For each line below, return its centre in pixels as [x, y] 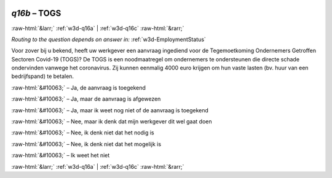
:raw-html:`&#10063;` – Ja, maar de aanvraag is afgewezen [86, 99]
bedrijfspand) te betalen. [42, 76]
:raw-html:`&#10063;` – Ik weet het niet [61, 155]
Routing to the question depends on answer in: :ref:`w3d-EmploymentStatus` [109, 39]
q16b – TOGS [36, 13]
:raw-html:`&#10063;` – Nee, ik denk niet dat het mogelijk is [86, 144]
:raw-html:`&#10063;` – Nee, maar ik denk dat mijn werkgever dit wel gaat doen [112, 122]
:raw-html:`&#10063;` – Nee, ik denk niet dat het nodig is [83, 133]
